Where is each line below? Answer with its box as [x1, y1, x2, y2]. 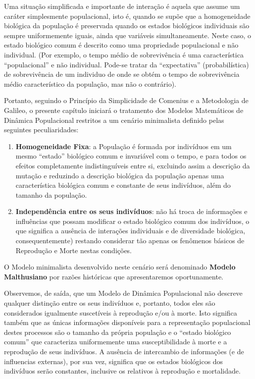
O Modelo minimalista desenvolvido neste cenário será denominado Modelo [4, 262, 236, 272]
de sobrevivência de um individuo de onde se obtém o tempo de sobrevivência [4, 69, 240, 79]
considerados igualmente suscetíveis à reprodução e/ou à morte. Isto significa [4, 307, 237, 318]
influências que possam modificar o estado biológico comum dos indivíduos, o [15, 216, 250, 226]
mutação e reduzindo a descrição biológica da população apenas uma [15, 170, 224, 180]
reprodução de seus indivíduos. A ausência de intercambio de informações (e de [4, 346, 244, 356]
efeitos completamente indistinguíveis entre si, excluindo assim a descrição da [15, 160, 250, 170]
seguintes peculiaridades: [4, 124, 79, 135]
